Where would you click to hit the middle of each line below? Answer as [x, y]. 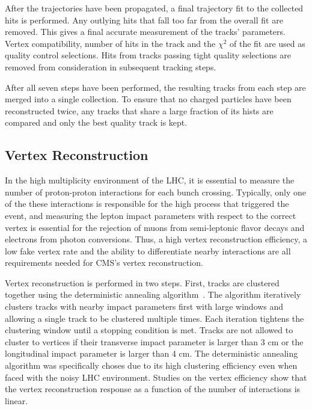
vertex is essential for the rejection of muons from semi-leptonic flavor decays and [155, 227]
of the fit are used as [268, 43]
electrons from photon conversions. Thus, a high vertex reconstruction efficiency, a [156, 239]
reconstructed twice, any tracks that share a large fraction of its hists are [139, 110]
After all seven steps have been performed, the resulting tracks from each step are [155, 87]
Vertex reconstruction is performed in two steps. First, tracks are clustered [142, 282]
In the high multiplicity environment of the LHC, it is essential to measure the [150, 180]
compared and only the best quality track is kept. [96, 122]
